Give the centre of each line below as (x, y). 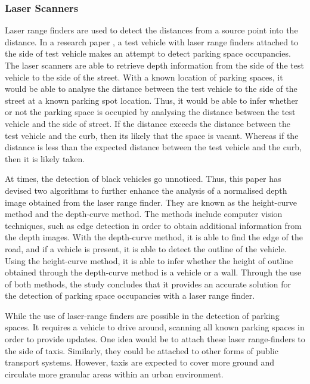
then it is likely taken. (45, 158)
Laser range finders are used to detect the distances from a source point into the (151, 30)
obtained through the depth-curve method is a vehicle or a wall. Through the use (153, 272)
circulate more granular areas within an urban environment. (114, 374)
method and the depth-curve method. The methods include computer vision (144, 214)
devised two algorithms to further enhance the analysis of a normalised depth (146, 190)
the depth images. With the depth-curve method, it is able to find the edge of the (154, 237)
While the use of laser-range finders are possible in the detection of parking (142, 315)
